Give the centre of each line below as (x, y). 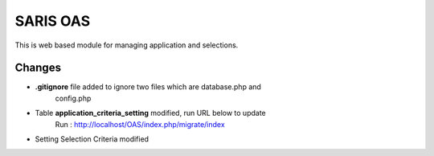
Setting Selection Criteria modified (92, 139)
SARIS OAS (53, 21)
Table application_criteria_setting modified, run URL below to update (151, 113)
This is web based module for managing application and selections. (127, 45)
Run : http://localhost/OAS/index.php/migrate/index (140, 124)
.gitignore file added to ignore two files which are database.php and (148, 87)
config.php (73, 98)
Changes (38, 68)
